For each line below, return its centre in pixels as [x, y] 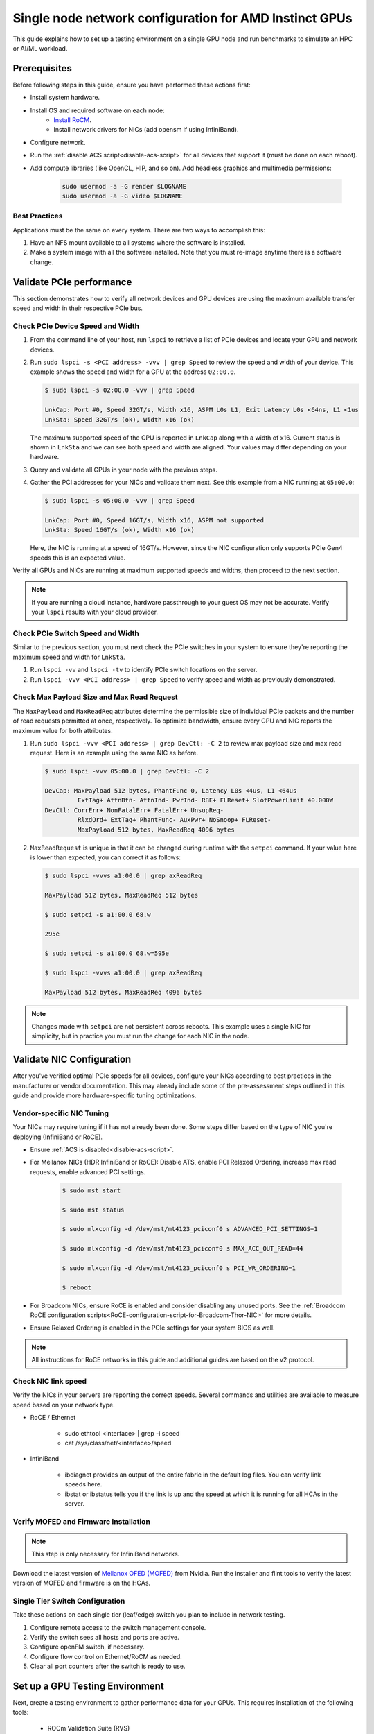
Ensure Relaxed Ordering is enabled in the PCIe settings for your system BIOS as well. [152, 1328]
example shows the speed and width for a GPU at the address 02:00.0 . [133, 372]
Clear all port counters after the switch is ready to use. [108, 1666]
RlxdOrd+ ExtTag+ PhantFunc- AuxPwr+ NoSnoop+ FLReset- [174, 820]
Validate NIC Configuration [72, 1059]
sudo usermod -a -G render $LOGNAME [124, 186]
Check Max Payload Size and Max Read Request [95, 697]
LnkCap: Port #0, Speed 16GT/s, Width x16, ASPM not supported [154, 520]
